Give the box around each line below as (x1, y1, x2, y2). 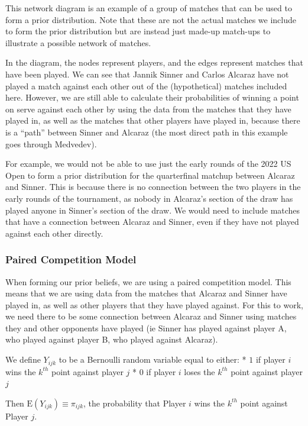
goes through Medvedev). (5, 137, 97, 150)
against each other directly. (5, 227, 103, 239)
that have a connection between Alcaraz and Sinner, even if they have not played (5, 215, 299, 228)
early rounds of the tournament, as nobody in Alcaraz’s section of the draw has (5, 192, 293, 204)
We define (5, 353, 41, 366)
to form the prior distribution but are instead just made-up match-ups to (5, 25, 271, 37)
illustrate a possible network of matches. (5, 36, 151, 49)
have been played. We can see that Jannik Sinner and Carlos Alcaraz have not (5, 67, 289, 80)
